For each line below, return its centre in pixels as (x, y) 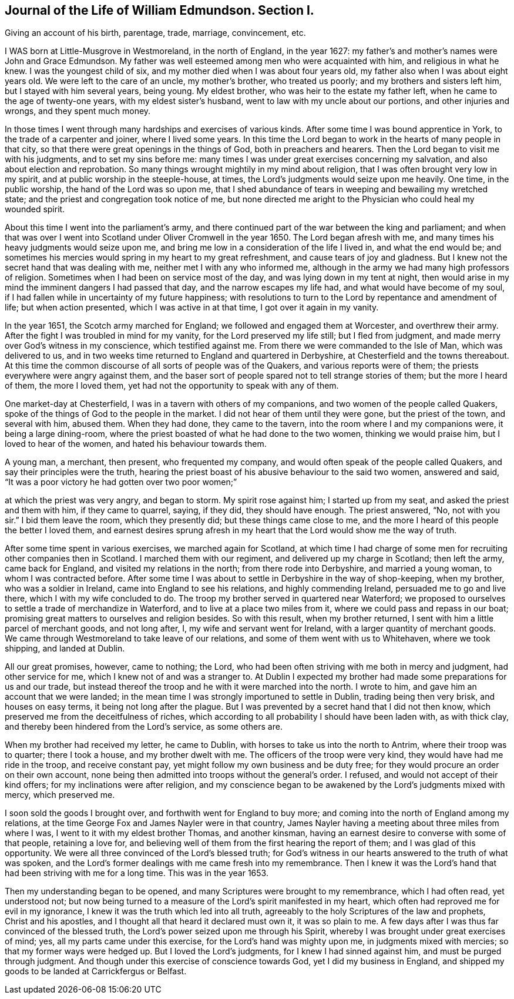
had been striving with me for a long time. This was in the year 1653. (137, 873)
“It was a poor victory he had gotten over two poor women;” (121, 482)
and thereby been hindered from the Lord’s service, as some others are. (144, 727)
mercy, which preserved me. (60, 795)
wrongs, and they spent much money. (78, 111)
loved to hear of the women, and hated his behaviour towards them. (136, 444)
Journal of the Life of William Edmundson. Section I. (159, 10)
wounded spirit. (35, 209)
